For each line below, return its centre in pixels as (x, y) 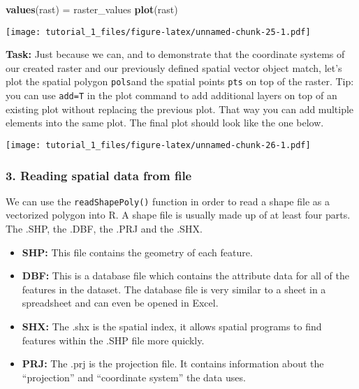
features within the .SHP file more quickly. (113, 340)
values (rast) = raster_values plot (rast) (92, 9)
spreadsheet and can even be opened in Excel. (120, 303)
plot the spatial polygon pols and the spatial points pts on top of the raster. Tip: (180, 81)
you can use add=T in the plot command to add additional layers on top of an (171, 95)
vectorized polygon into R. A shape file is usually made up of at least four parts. (178, 215)
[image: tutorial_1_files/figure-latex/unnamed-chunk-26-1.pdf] (158, 145)
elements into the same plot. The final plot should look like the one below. (165, 123)
